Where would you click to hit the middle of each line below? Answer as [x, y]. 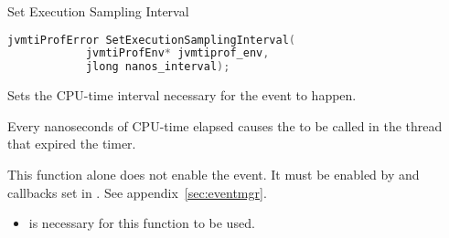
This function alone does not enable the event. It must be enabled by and [214, 174]
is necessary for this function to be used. [142, 223]
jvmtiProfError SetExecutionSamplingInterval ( [151, 40]
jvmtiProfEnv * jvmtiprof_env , [177, 53]
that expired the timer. [72, 144]
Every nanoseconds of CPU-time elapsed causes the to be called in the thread [225, 125]
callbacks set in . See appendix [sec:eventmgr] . [137, 192]
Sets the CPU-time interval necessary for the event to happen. [182, 95]
